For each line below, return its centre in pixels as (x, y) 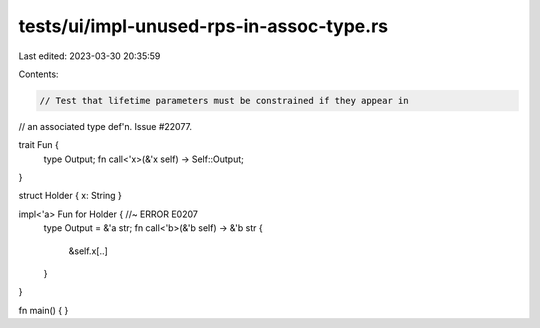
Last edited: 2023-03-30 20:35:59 (89, 56)
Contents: (38, 74)
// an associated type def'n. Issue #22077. (105, 126)
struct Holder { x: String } (70, 196)
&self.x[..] (88, 251)
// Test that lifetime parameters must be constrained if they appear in (224, 100)
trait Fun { (38, 145)
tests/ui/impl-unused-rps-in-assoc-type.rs (203, 26)
